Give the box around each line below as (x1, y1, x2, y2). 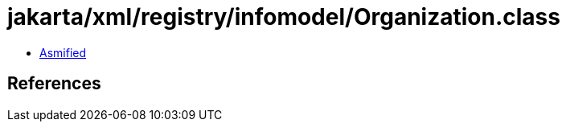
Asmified (39, 45, 87, 60)
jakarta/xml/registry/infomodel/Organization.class (7, 3, 560, 31)
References (7, 73, 101, 94)
